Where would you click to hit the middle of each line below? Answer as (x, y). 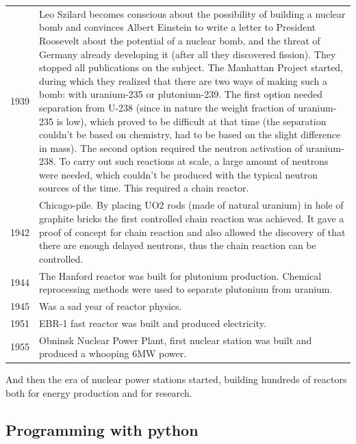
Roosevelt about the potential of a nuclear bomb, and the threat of (180, 40)
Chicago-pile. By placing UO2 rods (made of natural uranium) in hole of (191, 205)
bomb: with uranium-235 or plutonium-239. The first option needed (181, 94)
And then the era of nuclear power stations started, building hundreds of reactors (176, 379)
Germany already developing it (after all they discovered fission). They (188, 54)
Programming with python (102, 429)
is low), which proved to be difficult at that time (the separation (191, 121)
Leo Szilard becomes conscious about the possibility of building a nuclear (192, 13)
